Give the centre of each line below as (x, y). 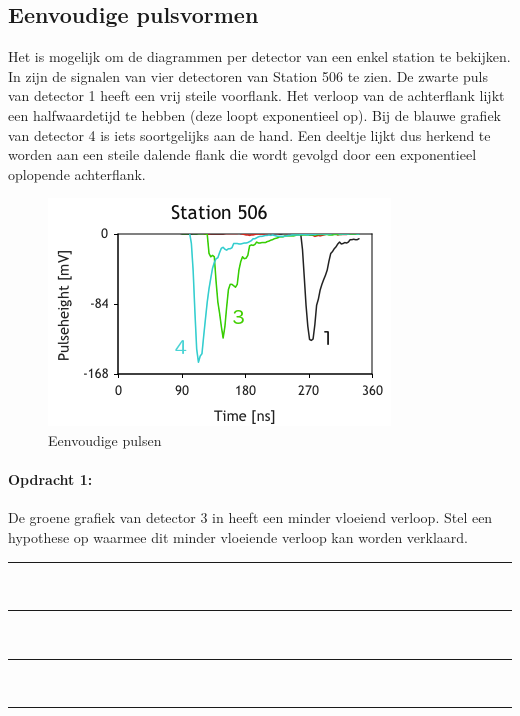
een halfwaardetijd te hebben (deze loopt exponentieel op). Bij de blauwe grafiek (255, 114)
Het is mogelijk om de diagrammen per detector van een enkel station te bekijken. (259, 56)
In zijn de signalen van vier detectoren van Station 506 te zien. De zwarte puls (248, 75)
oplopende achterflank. (77, 173)
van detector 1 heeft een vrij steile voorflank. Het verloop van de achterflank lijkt (256, 95)
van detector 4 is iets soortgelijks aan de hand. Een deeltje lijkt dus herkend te (249, 134)
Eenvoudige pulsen (105, 439)
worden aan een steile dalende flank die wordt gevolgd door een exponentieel (242, 154)
